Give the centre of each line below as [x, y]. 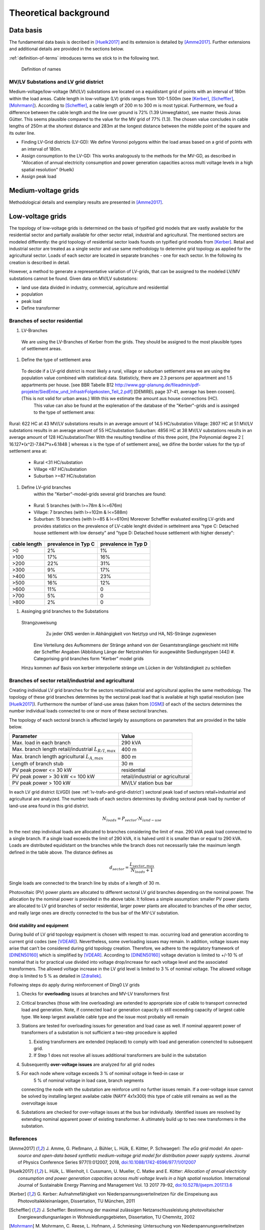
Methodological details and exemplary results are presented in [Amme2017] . [86, 202]
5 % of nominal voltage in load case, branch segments [89, 1080]
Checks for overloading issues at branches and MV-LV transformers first [95, 994]
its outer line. [22, 133]
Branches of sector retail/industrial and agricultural [72, 680]
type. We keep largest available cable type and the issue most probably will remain [105, 1016]
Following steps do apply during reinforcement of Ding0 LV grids [74, 984]
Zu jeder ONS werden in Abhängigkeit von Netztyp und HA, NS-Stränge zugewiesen [131, 634]
